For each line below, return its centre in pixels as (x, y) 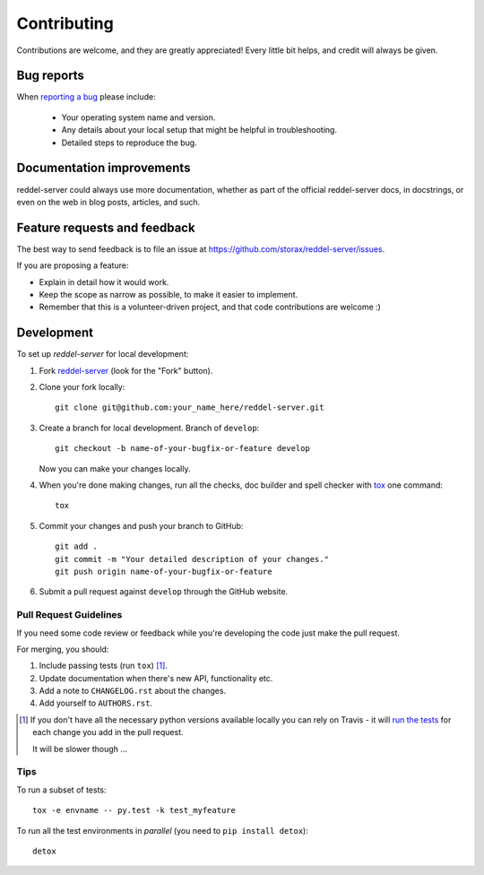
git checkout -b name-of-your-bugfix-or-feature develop (183, 449)
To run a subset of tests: (61, 790)
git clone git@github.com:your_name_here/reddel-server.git (190, 407)
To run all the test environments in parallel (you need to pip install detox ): (162, 830)
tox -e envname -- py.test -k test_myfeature (134, 810)
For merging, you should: (63, 649)
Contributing (65, 23)
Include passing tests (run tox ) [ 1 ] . (103, 666)
